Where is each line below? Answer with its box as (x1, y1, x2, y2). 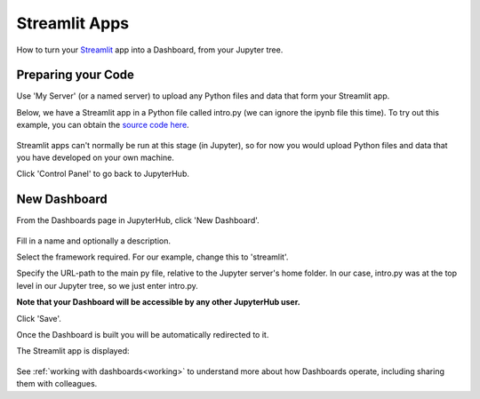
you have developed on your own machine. (16, 152, 175, 164)
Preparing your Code (16, 68, 135, 83)
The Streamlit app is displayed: (16, 346, 130, 356)
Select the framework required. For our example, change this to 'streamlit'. (16, 251, 289, 262)
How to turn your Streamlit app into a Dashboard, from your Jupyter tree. (16, 44, 284, 55)
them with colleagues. (16, 379, 98, 389)
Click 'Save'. (16, 313, 62, 323)
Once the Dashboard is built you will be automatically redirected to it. (16, 330, 269, 340)
